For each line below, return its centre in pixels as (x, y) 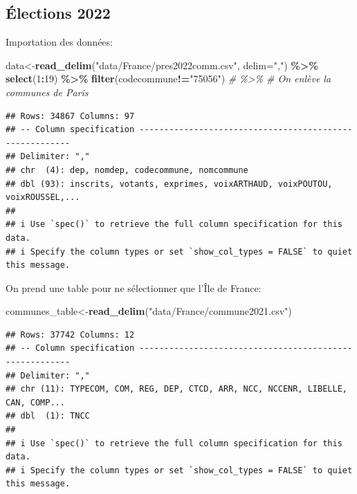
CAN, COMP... (35, 402)
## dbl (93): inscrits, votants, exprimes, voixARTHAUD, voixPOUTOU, (169, 184)
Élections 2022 (58, 13)
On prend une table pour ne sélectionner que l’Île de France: (134, 287)
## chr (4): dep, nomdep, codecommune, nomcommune (127, 170)
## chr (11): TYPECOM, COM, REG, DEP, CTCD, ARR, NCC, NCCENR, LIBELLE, (176, 389)
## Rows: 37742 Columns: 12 (70, 335)
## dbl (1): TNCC (48, 416)
